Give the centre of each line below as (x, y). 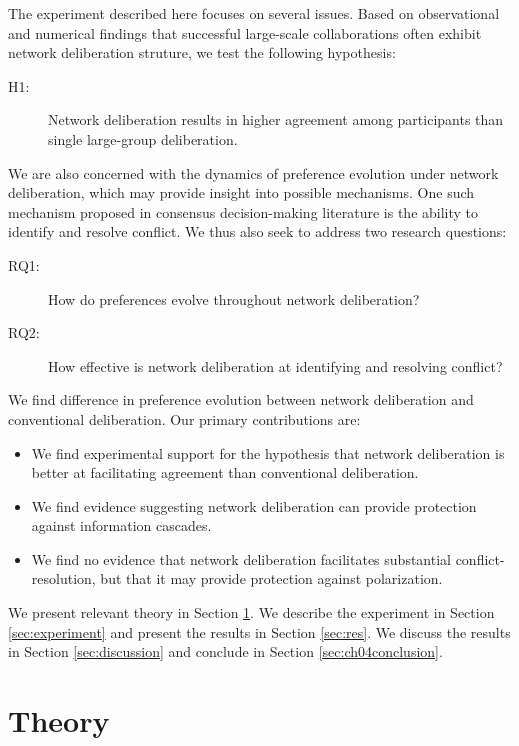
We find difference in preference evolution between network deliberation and (241, 399)
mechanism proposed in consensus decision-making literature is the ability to (243, 211)
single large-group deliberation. (143, 138)
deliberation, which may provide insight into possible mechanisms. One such (241, 192)
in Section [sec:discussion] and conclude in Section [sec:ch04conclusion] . (225, 651)
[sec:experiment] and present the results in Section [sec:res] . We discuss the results (259, 631)
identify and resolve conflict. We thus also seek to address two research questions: (257, 231)
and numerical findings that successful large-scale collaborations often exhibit (245, 32)
